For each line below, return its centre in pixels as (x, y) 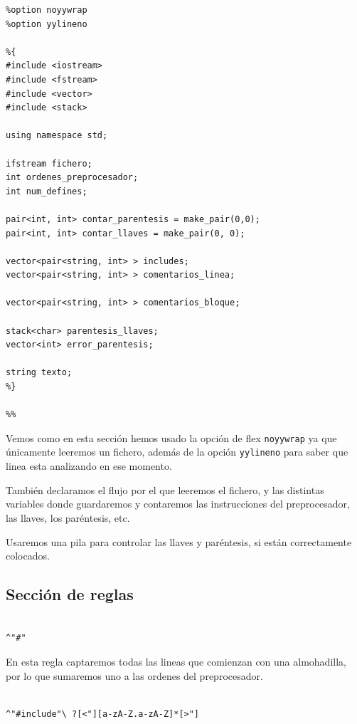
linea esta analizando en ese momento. (89, 466)
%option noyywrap (47, 10)
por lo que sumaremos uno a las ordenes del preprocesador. (134, 675)
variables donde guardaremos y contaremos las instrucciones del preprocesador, (178, 504)
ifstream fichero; (49, 163)
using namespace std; (57, 136)
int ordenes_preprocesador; (72, 178)
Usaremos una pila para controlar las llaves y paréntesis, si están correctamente (179, 541)
